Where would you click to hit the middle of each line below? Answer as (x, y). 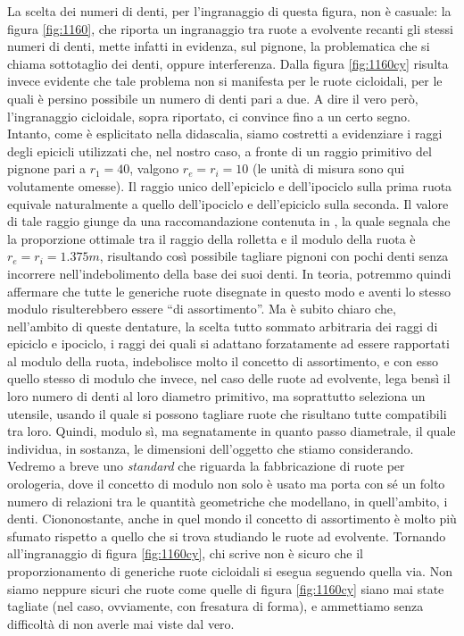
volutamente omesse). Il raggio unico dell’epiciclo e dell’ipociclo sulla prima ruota (230, 185)
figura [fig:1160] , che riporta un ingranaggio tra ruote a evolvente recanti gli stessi (230, 28)
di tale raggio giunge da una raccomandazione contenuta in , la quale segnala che (229, 221)
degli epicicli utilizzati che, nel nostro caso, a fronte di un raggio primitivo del (220, 151)
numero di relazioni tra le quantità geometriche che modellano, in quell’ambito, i (228, 501)
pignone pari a (46, 168)
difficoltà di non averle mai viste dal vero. (121, 623)
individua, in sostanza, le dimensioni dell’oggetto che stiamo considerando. (211, 448)
